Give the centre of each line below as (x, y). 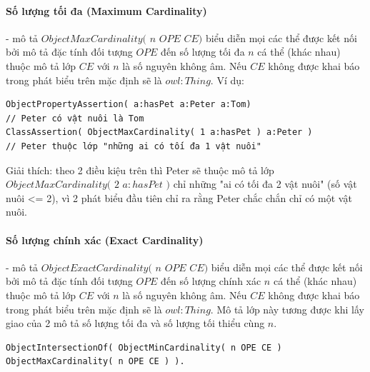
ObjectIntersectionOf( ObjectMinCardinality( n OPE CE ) (144, 347)
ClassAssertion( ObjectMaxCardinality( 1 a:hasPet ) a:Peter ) (159, 132)
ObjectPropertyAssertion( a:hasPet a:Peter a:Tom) (129, 105)
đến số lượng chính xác (211, 281)
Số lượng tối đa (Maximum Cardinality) (106, 10)
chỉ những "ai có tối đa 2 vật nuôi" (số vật (265, 184)
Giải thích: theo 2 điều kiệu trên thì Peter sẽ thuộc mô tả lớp (140, 170)
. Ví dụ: (227, 80)
